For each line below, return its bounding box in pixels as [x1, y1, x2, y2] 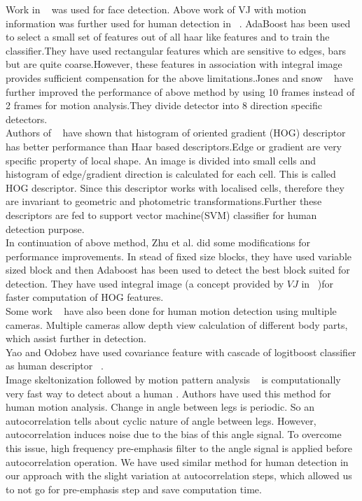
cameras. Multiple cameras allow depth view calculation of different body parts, [6, 317, 348, 332]
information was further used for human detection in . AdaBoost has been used [6, 15, 351, 30]
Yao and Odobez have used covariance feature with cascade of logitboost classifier [6, 344, 356, 359]
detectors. [6, 111, 48, 126]
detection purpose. [6, 221, 85, 236]
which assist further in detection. [6, 331, 146, 346]
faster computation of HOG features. [6, 290, 164, 304]
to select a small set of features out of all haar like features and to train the [6, 29, 330, 44]
